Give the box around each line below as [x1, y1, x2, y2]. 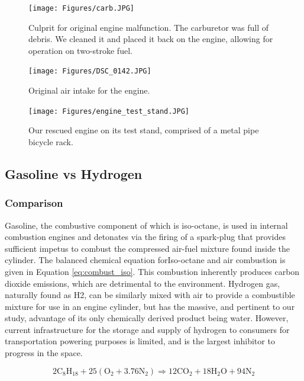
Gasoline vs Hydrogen [5, 164, 143, 183]
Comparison [5, 196, 63, 210]
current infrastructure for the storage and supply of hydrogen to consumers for [5, 323, 290, 335]
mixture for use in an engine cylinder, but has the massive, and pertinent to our [5, 300, 295, 312]
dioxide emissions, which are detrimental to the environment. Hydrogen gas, [5, 277, 280, 289]
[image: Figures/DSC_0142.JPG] [28, 67, 151, 76]
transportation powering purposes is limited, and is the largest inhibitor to [5, 335, 275, 347]
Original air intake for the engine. [28, 84, 150, 97]
